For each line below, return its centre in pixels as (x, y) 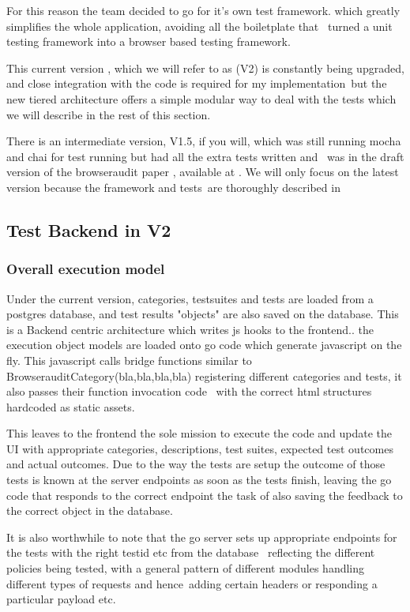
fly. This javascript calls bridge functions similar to (129, 360)
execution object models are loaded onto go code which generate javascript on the (204, 345)
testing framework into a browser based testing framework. (149, 41)
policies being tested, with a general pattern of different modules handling (186, 568)
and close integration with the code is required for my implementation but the (197, 83)
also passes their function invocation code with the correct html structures (189, 391)
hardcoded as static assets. (71, 406)
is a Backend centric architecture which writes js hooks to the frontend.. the (190, 329)
